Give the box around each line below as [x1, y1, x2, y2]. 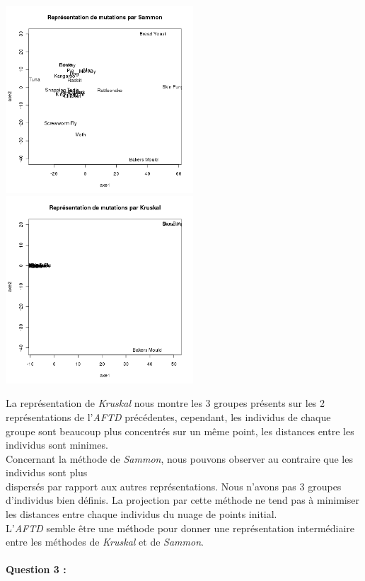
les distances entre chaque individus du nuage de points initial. [6, 507, 277, 522]
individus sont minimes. [6, 437, 108, 452]
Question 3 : [6, 562, 66, 577]
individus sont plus [6, 465, 88, 480]
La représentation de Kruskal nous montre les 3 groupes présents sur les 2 [6, 396, 325, 410]
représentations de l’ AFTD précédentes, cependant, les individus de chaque [6, 409, 331, 424]
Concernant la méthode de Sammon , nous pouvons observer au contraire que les [6, 451, 353, 466]
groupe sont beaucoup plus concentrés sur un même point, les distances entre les [6, 423, 354, 438]
